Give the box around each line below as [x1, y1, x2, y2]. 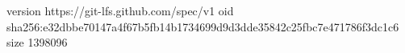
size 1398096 [6, 34, 68, 51]
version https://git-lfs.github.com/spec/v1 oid [6, 2, 234, 18]
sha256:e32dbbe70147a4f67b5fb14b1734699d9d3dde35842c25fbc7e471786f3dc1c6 [6, 18, 399, 35]
